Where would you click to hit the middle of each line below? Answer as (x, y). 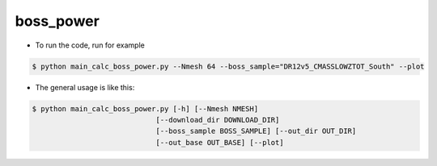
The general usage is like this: (85, 87)
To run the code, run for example (90, 45)
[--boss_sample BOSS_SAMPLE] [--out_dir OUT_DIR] (256, 131)
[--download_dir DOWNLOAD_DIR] (218, 120)
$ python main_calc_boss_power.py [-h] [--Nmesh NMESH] (145, 108)
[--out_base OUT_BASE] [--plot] (220, 142)
